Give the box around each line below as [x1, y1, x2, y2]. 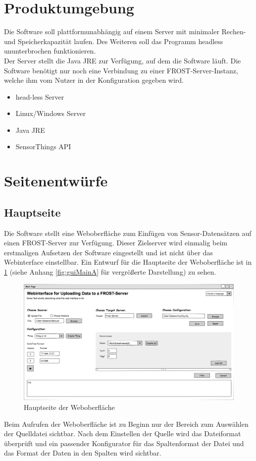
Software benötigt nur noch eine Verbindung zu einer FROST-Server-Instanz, [4, 65, 238, 75]
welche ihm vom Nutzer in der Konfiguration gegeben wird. [4, 75, 184, 85]
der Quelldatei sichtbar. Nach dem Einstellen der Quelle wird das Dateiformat [4, 428, 241, 439]
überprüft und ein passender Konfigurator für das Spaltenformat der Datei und [4, 438, 244, 448]
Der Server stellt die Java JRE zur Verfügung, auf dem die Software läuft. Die [4, 55, 241, 65]
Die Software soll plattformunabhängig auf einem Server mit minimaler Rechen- [4, 26, 246, 37]
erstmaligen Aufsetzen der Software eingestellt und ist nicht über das [4, 247, 213, 257]
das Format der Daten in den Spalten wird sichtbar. [4, 448, 161, 458]
